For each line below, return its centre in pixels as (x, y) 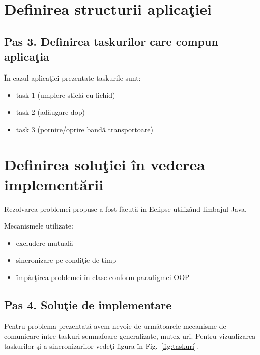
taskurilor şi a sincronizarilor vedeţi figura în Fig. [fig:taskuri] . (101, 346)
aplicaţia (27, 56)
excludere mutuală (45, 243)
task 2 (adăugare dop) (50, 112)
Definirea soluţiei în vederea (105, 164)
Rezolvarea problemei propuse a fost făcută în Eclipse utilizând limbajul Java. (125, 208)
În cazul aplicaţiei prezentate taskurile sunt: (73, 77)
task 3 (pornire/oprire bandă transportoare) (85, 129)
